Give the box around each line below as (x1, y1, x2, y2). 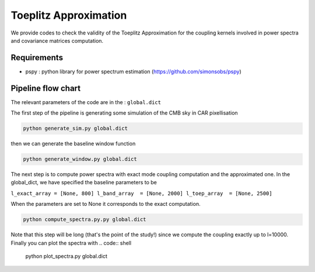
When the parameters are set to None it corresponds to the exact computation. (10, 201, 201, 208)
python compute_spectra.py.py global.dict (23, 216, 146, 223)
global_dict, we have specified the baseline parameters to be (10, 179, 157, 186)
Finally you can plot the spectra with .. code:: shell (10, 239, 131, 246)
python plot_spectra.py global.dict (25, 253, 108, 260)
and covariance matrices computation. (10, 37, 104, 44)
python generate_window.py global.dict (23, 156, 137, 163)
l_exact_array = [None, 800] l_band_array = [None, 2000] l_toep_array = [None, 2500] (10, 190, 272, 197)
